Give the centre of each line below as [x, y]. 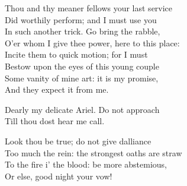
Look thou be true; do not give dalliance [78, 141]
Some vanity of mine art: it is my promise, [82, 78]
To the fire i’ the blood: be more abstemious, [86, 164]
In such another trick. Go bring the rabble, [83, 31]
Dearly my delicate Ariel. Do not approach [82, 109]
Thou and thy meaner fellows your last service [89, 8]
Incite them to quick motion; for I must [76, 54]
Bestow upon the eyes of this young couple [82, 66]
